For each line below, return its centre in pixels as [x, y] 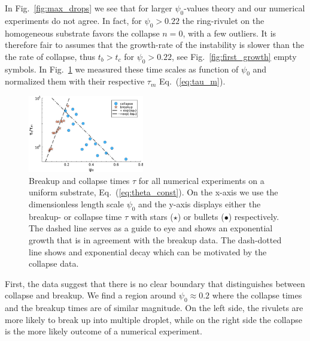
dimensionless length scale [76, 204]
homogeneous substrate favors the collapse [82, 33]
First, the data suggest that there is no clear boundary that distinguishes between [155, 283]
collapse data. [54, 263]
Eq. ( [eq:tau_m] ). [192, 81]
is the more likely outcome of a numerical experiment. [104, 331]
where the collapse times [257, 295]
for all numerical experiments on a [201, 180]
